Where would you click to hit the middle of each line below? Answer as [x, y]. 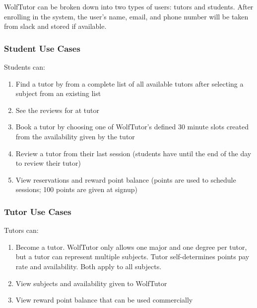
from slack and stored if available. [55, 26]
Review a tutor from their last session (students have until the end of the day [133, 153]
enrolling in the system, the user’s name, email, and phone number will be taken [126, 16]
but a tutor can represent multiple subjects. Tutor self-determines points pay [132, 257]
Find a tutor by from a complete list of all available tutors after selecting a [129, 83]
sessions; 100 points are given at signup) [76, 189]
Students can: [25, 67]
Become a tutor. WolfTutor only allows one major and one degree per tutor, [131, 247]
